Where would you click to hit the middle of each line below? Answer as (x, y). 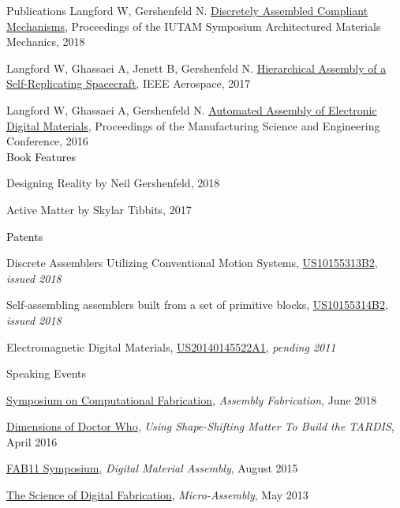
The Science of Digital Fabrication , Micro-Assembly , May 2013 (157, 495)
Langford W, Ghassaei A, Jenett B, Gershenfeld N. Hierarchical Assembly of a (196, 68)
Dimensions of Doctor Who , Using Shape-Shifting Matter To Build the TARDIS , (200, 426)
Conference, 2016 (47, 141)
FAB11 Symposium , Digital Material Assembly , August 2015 (152, 468)
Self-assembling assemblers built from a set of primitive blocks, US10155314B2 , (197, 305)
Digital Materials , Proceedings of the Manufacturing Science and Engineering (193, 125)
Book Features (41, 156)
